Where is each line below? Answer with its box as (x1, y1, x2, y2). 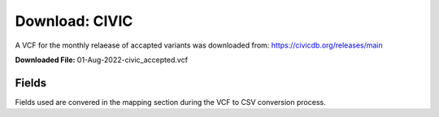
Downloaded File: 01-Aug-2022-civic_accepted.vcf (15, 55, 189, 65)
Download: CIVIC (15, 12, 133, 30)
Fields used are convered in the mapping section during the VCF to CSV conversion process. (15, 97, 326, 107)
